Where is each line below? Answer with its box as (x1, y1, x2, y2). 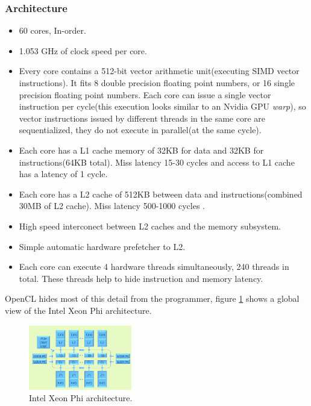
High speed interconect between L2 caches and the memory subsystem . (19, 219, 281, 232)
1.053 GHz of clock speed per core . (19, 44, 147, 57)
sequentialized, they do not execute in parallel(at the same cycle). (19, 123, 262, 136)
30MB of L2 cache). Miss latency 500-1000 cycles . (19, 199, 205, 212)
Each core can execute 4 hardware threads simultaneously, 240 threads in (19, 260, 289, 273)
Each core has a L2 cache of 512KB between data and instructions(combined (19, 187, 303, 200)
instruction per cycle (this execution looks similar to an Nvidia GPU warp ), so (19, 100, 306, 113)
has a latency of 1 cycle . (19, 167, 108, 180)
